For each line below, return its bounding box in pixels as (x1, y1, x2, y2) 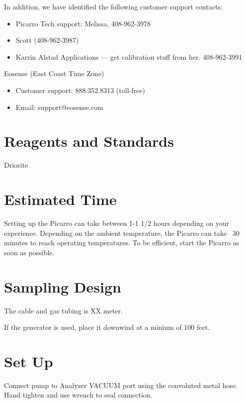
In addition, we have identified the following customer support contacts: (4, 1, 223, 11)
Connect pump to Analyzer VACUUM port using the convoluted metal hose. (4, 380, 238, 390)
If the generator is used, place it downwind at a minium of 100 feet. (4, 322, 210, 332)
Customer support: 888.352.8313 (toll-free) (15, 85, 145, 95)
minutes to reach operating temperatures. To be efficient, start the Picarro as (4, 237, 240, 248)
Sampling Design (4, 276, 121, 297)
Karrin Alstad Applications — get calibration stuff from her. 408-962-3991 (15, 51, 243, 62)
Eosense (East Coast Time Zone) (4, 68, 104, 79)
